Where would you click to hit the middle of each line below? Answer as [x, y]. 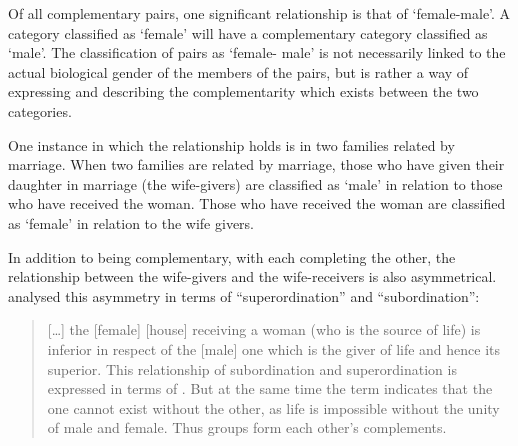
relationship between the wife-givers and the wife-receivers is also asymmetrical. [252, 276]
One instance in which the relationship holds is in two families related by [231, 144]
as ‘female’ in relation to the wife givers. [131, 222]
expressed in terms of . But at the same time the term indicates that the [270, 388]
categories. [40, 110]
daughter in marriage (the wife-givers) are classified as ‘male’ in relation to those [255, 183]
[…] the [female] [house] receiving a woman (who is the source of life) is [264, 329]
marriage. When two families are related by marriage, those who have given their [256, 164]
